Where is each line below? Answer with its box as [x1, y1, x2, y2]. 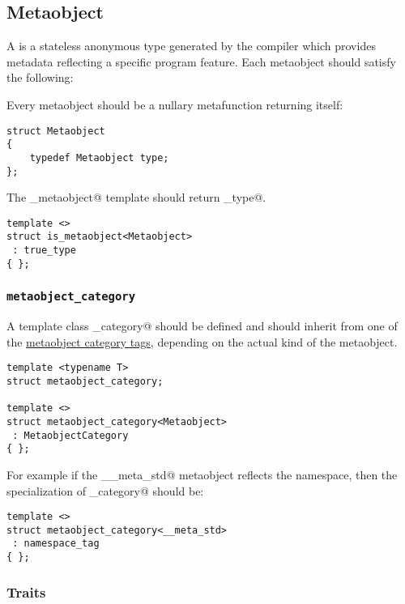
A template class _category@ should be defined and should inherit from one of [6, 317, 398, 334]
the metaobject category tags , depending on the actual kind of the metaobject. [6, 333, 398, 350]
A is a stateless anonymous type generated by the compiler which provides [6, 37, 376, 54]
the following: [6, 69, 74, 86]
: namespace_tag [12, 538, 100, 550]
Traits [6, 581, 46, 602]
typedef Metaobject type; [29, 151, 169, 164]
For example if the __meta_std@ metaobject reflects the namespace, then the [6, 466, 398, 483]
